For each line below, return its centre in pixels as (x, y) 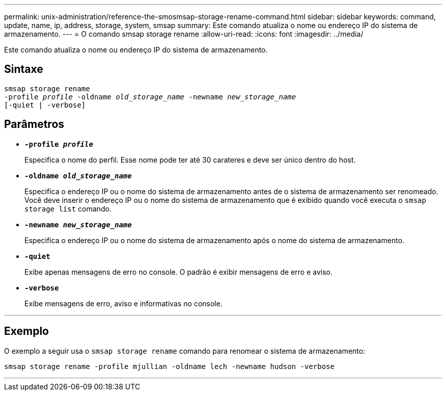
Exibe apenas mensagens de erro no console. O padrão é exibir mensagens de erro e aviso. (178, 272)
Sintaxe (24, 69)
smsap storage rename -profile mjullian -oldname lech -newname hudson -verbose (170, 366)
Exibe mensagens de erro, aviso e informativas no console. (123, 303)
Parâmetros (34, 124)
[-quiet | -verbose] (45, 105)
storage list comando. (68, 208)
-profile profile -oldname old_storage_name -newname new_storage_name (150, 97)
